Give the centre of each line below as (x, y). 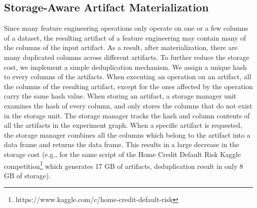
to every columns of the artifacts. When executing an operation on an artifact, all (128, 77)
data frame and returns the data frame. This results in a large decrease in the (122, 144)
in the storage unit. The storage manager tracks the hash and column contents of (127, 115)
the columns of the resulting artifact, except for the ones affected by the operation (128, 86)
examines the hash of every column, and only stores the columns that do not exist (128, 105)
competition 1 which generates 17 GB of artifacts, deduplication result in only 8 (124, 165)
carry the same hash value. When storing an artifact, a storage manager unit (120, 96)
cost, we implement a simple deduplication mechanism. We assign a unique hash (126, 67)
